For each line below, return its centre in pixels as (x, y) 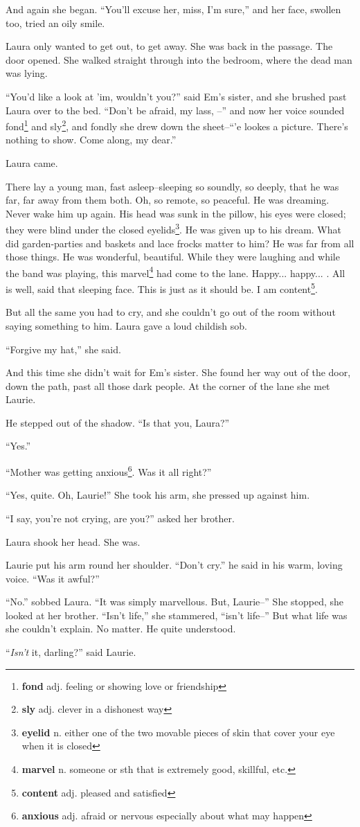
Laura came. (32, 163)
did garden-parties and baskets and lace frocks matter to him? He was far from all (180, 243)
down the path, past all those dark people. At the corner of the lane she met (168, 385)
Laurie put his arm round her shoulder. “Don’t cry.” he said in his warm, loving (174, 565)
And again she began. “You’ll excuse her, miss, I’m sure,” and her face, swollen (173, 9)
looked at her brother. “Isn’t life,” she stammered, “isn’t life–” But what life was (177, 615)
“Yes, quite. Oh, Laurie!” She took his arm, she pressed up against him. (158, 495)
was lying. (27, 73)
